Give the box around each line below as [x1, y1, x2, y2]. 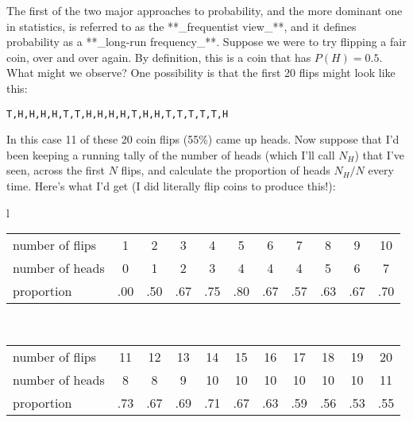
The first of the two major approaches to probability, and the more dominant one [6, 2, 403, 18]
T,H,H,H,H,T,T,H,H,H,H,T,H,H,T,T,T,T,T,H [6, 108, 229, 120]
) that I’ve [354, 146, 405, 163]
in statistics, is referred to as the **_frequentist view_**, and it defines [6, 17, 357, 34]
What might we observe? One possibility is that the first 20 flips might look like [6, 64, 396, 81]
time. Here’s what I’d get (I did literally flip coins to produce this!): [6, 178, 336, 194]
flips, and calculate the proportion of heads [121, 162, 330, 178]
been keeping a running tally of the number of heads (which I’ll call [6, 146, 335, 163]
